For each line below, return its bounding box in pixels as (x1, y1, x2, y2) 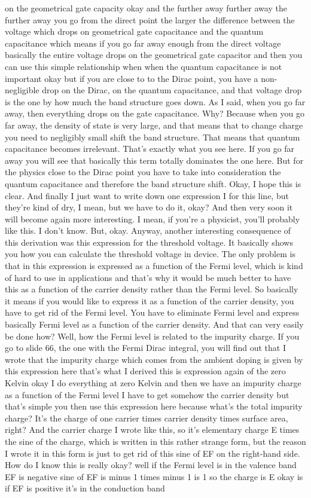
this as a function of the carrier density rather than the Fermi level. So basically (5, 283, 298, 295)
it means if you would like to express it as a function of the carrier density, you (5, 294, 294, 307)
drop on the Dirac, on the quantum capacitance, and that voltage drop (42, 84, 302, 96)
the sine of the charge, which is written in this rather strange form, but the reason (5, 435, 306, 447)
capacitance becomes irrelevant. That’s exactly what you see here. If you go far (5, 142, 295, 155)
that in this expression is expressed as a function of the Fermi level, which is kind (5, 259, 303, 272)
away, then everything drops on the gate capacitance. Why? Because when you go (5, 107, 304, 120)
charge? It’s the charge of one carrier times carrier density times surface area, (5, 411, 288, 424)
